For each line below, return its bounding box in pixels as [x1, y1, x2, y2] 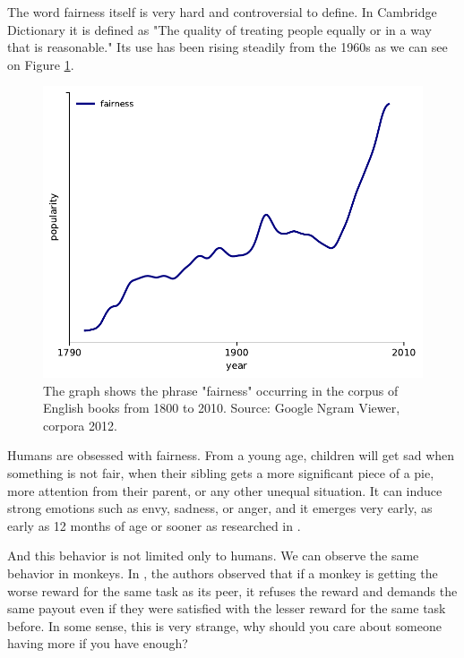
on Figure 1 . [7, 55, 74, 73]
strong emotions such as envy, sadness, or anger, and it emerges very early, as [7, 499, 433, 517]
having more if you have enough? [7, 634, 188, 653]
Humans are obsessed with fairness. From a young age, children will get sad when [7, 446, 455, 465]
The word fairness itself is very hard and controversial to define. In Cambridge [7, 3, 437, 21]
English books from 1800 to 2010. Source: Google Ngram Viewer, [43, 398, 400, 417]
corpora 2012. [43, 415, 117, 434]
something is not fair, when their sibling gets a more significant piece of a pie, [7, 463, 434, 482]
